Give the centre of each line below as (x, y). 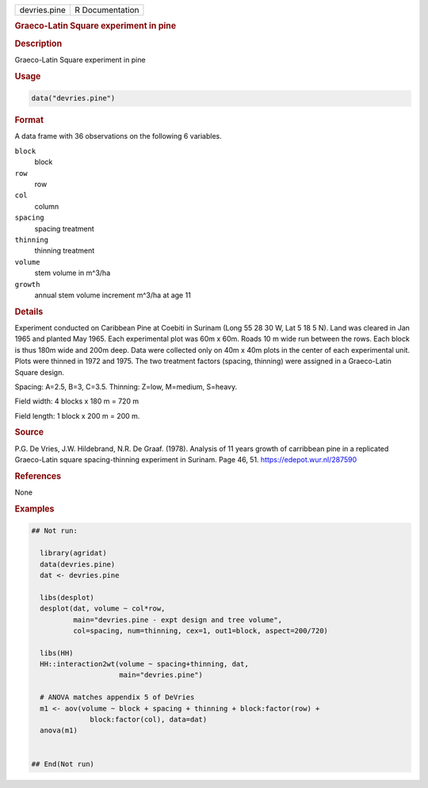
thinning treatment (65, 251)
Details (29, 312)
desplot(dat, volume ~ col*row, (103, 609)
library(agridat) (73, 553)
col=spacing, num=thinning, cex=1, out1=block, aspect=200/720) (201, 631)
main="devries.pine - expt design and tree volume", (178, 620)
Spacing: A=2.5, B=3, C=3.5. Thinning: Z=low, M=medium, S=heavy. (126, 386)
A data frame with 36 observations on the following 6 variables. (118, 136)
